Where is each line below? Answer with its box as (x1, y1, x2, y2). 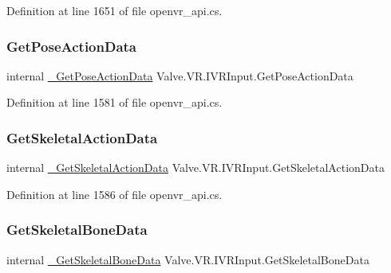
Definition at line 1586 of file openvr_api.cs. (6, 185, 223, 202)
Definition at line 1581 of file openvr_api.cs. (6, 94, 223, 111)
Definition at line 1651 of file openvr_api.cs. (6, 2, 223, 18)
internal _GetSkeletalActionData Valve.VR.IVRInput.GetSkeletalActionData (6, 159, 385, 176)
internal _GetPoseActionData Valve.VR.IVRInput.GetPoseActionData (6, 67, 353, 84)
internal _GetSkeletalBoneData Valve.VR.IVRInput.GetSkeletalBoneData (6, 251, 369, 267)
